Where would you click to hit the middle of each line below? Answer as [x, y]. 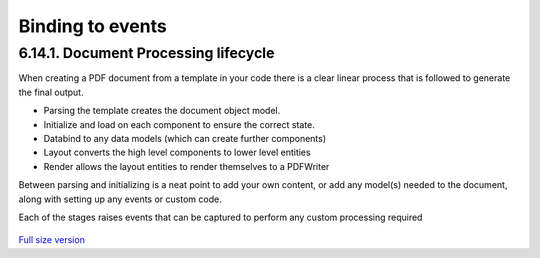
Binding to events [92, 26]
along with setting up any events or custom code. [120, 199]
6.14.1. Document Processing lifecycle [146, 53]
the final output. [51, 92]
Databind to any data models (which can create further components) [185, 138]
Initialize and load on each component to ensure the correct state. [179, 124]
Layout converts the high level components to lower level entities [177, 152]
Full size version [51, 240]
